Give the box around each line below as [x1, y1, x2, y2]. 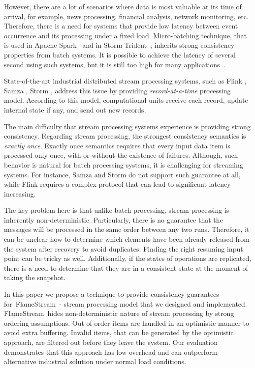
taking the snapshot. [4, 272, 66, 283]
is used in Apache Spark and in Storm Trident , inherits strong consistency [4, 40, 235, 50]
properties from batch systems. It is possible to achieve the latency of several [4, 49, 236, 59]
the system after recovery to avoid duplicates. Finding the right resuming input [4, 243, 243, 254]
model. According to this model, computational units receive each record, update [4, 95, 248, 105]
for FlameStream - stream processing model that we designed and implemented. [4, 298, 247, 309]
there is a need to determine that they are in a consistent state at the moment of [4, 262, 248, 273]
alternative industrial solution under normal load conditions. [4, 356, 186, 367]
